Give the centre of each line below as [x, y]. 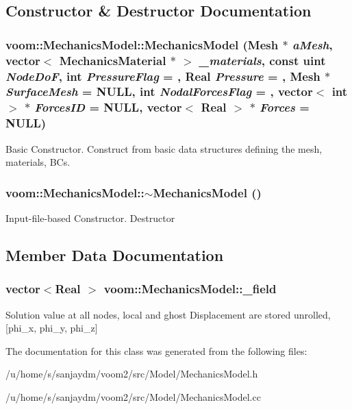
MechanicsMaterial [113, 60]
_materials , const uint [263, 60]
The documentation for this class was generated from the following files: [156, 350]
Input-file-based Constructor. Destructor [90, 218]
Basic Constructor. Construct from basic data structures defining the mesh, [164, 148]
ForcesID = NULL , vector [108, 107]
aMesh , [312, 44]
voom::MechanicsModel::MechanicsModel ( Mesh [142, 44]
